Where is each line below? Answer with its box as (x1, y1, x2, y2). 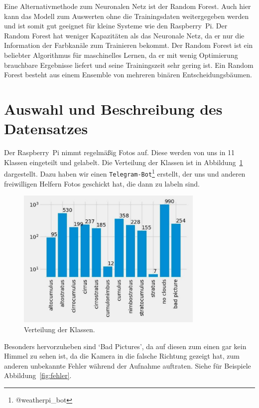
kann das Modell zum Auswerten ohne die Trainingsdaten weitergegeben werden (4, 10, 249, 21)
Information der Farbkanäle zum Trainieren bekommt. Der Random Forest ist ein (4, 40, 253, 50)
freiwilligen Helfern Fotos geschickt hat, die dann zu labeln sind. (4, 178, 200, 189)
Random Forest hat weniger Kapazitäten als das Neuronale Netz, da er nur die (4, 30, 245, 40)
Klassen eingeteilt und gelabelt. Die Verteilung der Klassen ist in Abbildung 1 (4, 157, 243, 167)
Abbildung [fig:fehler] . (4, 370, 72, 381)
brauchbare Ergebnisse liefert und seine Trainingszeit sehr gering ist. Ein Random (4, 59, 254, 70)
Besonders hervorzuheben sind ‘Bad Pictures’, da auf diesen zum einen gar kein (4, 341, 247, 351)
